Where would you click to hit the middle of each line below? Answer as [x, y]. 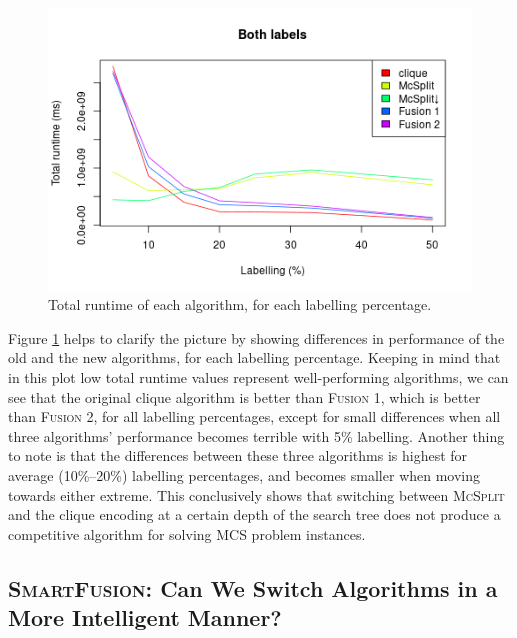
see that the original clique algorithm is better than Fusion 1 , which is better [244, 396]
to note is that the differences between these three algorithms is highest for [238, 455]
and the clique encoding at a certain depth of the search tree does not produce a [254, 514]
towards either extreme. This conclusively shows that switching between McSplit [256, 494]
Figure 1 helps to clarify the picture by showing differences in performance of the [256, 337]
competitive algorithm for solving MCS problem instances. [187, 533]
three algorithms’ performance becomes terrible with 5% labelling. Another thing [256, 435]
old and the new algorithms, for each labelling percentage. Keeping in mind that [254, 357]
